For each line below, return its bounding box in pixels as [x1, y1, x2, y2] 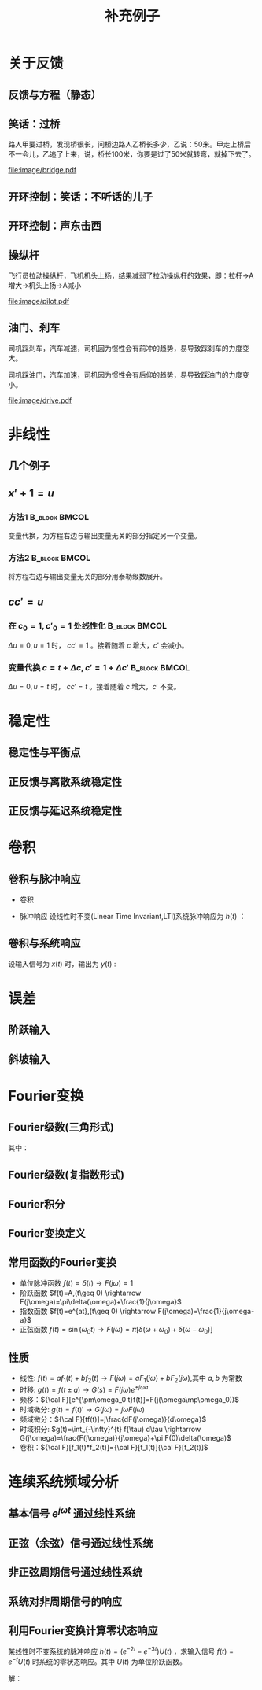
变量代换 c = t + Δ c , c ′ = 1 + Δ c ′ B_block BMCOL [8, 662, 190, 673]
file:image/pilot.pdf [8, 296, 70, 305]
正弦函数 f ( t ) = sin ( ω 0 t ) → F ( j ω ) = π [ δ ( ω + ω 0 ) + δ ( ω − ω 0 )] [19, 1324, 213, 1336]
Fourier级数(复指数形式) [8, 1168, 124, 1182]
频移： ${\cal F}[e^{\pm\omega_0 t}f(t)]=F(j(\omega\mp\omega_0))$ [19, 1394, 240, 1404]
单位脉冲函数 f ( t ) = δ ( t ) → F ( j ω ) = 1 [19, 1278, 134, 1287]
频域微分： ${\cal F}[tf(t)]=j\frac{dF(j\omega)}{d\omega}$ [19, 1414, 207, 1424]
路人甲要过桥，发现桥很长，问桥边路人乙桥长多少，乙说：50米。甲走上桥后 [8, 139, 252, 149]
